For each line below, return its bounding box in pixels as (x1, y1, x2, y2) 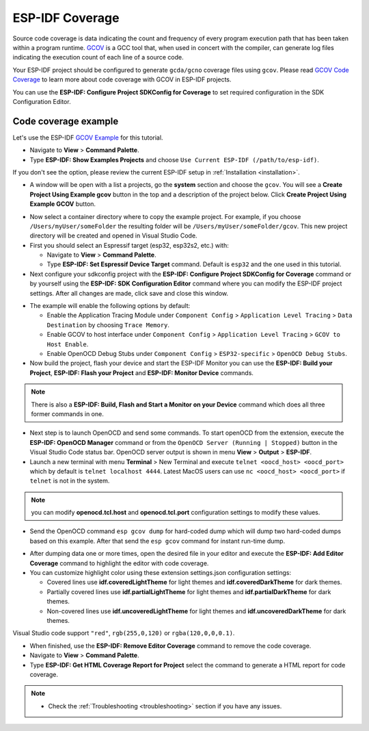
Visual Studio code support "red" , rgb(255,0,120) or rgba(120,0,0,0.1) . (12, 629, 235, 637)
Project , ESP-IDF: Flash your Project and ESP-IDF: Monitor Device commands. (29, 368, 254, 376)
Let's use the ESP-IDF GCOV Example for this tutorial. (12, 133, 163, 142)
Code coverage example (12, 115, 119, 127)
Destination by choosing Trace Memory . (46, 320, 170, 329)
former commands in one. (31, 409, 104, 418)
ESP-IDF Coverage (12, 10, 120, 25)
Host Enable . (46, 339, 89, 348)
